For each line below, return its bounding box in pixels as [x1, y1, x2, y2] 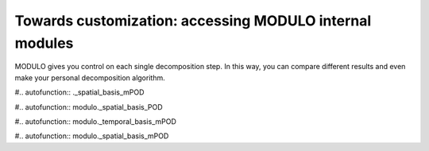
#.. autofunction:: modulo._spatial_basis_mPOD [14, 131, 169, 141]
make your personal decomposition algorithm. [14, 72, 166, 83]
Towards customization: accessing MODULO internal [14, 12, 372, 29]
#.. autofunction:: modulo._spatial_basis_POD [14, 102, 163, 111]
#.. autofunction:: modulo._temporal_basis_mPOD [14, 116, 176, 126]
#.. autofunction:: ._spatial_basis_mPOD [14, 87, 145, 97]
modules [14, 34, 74, 52]
